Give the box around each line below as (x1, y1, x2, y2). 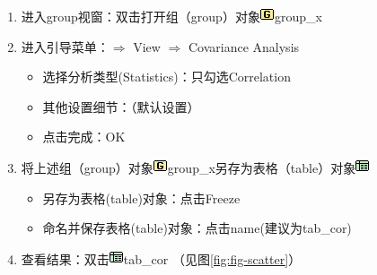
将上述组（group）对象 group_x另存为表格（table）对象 (21, 158, 356, 176)
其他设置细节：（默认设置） (42, 97, 200, 116)
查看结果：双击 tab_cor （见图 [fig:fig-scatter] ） (21, 249, 302, 268)
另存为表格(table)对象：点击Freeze (42, 188, 241, 207)
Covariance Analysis (188, 37, 300, 56)
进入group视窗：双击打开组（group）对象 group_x (21, 7, 322, 25)
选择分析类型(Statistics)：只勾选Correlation (42, 67, 291, 86)
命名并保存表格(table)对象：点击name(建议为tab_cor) (42, 219, 352, 237)
